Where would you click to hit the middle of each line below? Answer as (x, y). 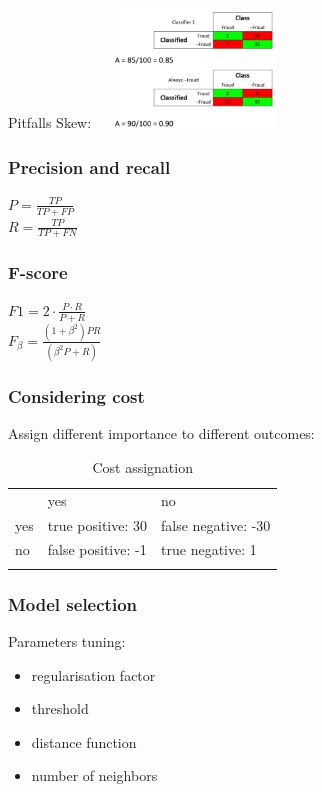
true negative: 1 (209, 549)
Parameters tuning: (67, 641)
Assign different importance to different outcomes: (161, 433)
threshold (60, 708)
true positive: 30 (97, 524)
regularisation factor (93, 674)
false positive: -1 (97, 549)
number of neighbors (94, 775)
